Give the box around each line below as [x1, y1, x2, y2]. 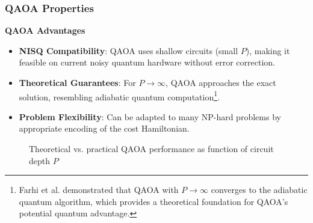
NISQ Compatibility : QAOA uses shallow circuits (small [19, 44, 238, 57]
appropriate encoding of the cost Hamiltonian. [19, 122, 190, 135]
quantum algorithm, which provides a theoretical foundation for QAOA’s [19, 195, 288, 207]
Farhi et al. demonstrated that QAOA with [19, 183, 179, 196]
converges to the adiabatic [211, 183, 308, 196]
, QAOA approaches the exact [166, 76, 276, 88]
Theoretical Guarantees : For [19, 76, 136, 88]
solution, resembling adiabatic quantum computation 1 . [19, 88, 220, 103]
